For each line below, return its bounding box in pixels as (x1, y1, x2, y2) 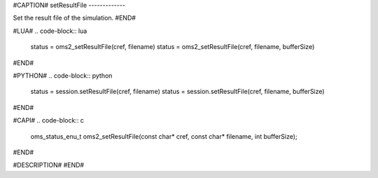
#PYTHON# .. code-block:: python (13, 71, 113, 80)
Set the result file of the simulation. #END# (13, 14, 136, 22)
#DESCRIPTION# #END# (13, 161, 84, 170)
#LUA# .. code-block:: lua (13, 27, 87, 35)
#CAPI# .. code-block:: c (13, 116, 84, 125)
